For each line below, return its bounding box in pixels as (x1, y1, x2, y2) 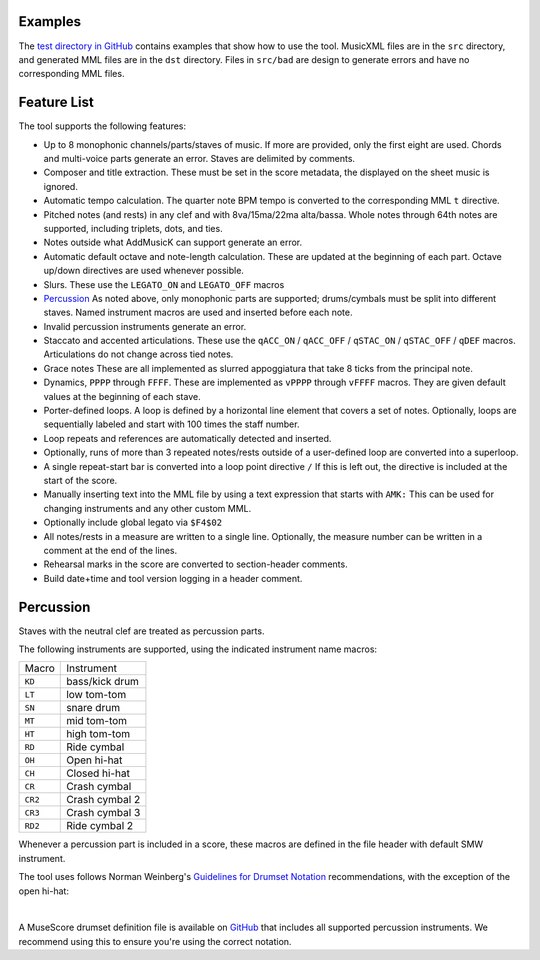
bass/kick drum (66, 675, 140, 689)
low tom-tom (66, 688, 127, 702)
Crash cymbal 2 (66, 793, 141, 807)
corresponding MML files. (18, 68, 125, 80)
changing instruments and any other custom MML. (43, 502, 252, 514)
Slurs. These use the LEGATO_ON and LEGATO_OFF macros (43, 278, 285, 290)
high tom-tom (66, 727, 130, 741)
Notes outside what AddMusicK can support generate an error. (43, 236, 303, 249)
